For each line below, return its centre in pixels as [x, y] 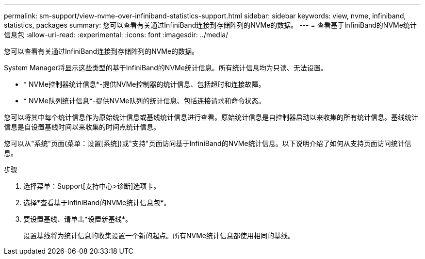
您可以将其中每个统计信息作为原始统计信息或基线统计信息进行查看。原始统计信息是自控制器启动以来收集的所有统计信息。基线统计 [211, 117]
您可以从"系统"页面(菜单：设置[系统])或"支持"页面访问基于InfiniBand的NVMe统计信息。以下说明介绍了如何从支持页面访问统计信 [208, 143]
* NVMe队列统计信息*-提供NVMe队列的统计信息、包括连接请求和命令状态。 [144, 101]
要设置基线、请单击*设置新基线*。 [78, 219]
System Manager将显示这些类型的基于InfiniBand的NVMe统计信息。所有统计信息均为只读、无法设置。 [166, 68]
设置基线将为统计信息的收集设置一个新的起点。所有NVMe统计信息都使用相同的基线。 [159, 235]
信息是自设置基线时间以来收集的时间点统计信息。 [82, 127]
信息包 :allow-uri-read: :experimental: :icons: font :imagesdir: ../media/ [116, 35]
